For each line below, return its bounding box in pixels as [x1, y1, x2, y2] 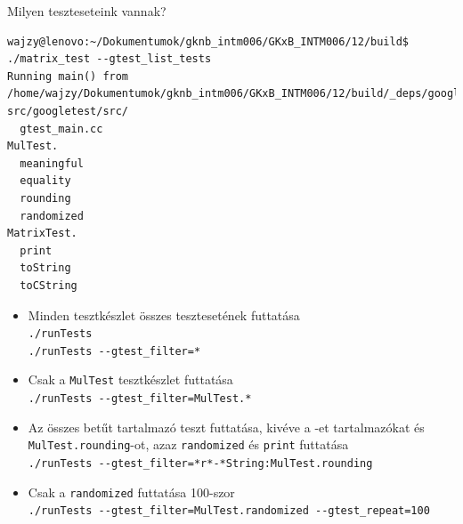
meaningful [20, 157, 84, 170]
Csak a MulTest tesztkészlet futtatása [28, 370, 233, 389]
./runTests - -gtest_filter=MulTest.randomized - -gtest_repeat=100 [28, 504, 430, 518]
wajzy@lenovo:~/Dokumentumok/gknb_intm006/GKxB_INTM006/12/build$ [7, 35, 410, 48]
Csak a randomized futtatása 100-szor [28, 482, 235, 501]
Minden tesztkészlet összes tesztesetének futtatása [28, 305, 300, 324]
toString [20, 262, 71, 275]
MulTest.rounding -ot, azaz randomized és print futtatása [28, 435, 349, 454]
